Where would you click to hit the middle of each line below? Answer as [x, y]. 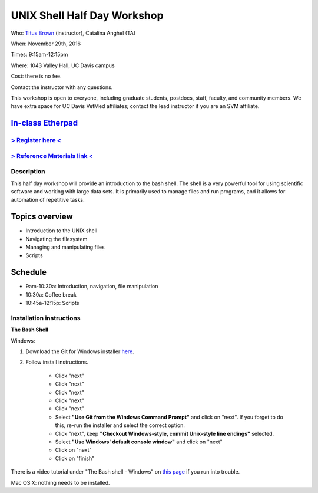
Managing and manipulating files [65, 247]
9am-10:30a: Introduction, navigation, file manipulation [92, 287]
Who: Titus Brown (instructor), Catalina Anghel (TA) [73, 33]
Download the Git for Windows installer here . [80, 351]
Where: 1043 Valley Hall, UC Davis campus [63, 65]
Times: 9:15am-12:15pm [39, 55]
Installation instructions [46, 318]
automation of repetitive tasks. [48, 200]
